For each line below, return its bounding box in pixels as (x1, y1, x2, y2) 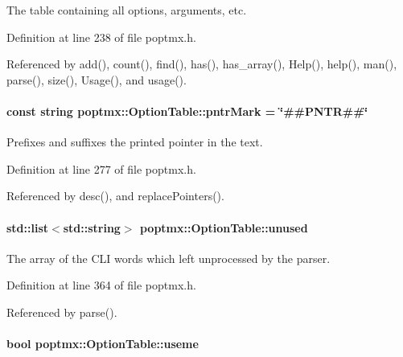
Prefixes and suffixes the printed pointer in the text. (6, 133, 263, 150)
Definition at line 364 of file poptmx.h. (6, 277, 196, 293)
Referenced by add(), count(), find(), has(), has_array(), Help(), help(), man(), (6, 55, 397, 72)
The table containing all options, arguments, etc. (6, 2, 247, 18)
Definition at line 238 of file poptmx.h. (6, 28, 196, 45)
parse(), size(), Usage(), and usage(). (6, 71, 187, 88)
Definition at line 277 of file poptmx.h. (6, 160, 196, 177)
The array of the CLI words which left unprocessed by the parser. (6, 249, 331, 266)
